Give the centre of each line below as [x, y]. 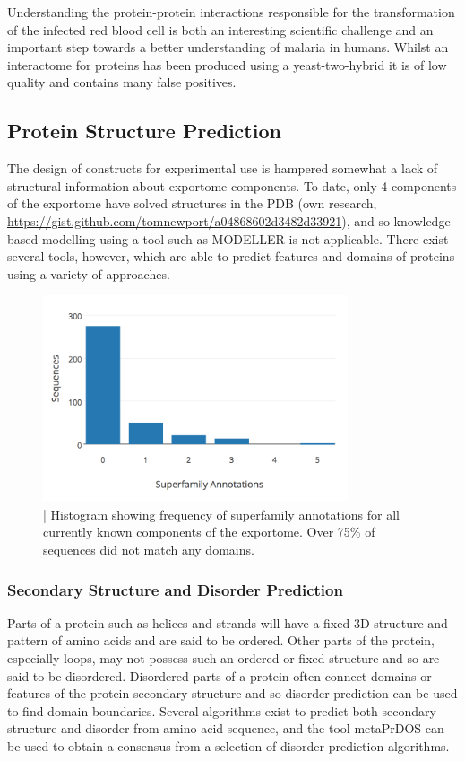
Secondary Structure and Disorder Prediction [175, 589]
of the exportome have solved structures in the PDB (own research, [192, 203]
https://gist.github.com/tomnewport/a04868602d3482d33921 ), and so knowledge [229, 220]
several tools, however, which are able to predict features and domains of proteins [231, 256]
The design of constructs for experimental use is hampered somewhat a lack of [223, 168]
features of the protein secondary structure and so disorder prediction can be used [232, 693]
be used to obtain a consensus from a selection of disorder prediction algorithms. [228, 745]
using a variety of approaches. [89, 273]
